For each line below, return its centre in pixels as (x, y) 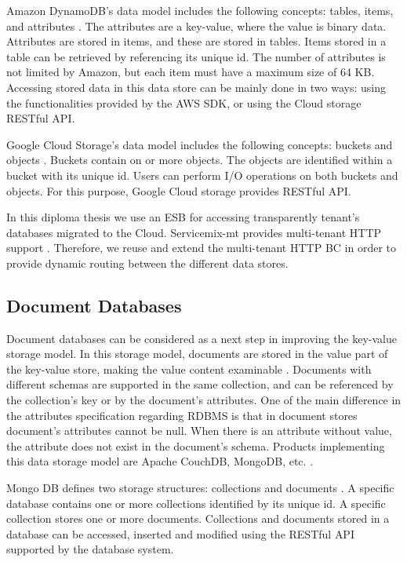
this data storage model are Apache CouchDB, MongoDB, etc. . (160, 461)
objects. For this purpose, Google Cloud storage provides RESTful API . (179, 190)
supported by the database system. (90, 549)
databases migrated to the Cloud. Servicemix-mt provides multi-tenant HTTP (194, 232)
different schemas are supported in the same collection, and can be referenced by (200, 384)
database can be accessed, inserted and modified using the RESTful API (180, 533)
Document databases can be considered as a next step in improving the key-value (202, 338)
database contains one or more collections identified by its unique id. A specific (196, 503)
